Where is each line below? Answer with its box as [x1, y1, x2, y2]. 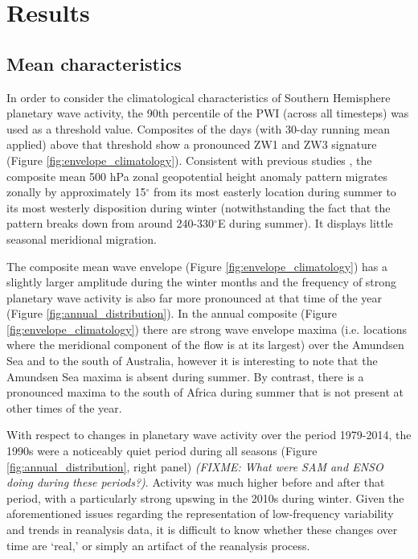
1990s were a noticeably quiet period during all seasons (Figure [6, 442, 318, 459]
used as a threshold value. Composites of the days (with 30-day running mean [6, 120, 390, 137]
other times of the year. [6, 399, 122, 416]
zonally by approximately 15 [6, 183, 146, 200]
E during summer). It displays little [217, 215, 393, 232]
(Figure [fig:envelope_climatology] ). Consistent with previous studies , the [6, 151, 372, 168]
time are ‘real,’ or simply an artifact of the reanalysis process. [6, 536, 310, 553]
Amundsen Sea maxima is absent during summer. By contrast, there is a [6, 368, 364, 384]
